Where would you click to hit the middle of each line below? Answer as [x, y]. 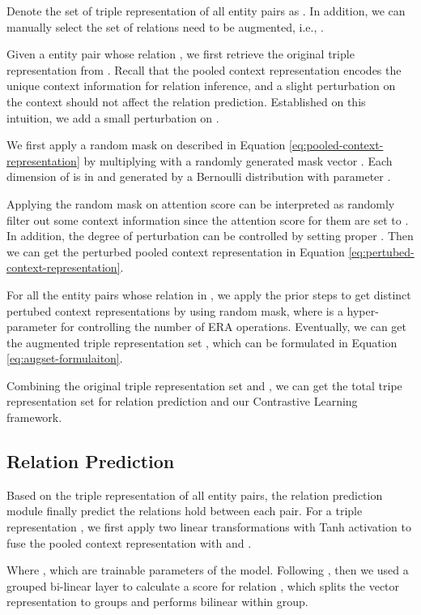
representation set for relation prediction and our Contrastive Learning [182, 401]
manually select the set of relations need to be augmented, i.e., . [165, 26]
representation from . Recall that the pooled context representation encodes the [204, 69]
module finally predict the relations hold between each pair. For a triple [185, 511]
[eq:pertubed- [381, 251]
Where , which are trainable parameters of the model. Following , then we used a [208, 570]
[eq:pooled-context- [336, 145]
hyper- [363, 310]
